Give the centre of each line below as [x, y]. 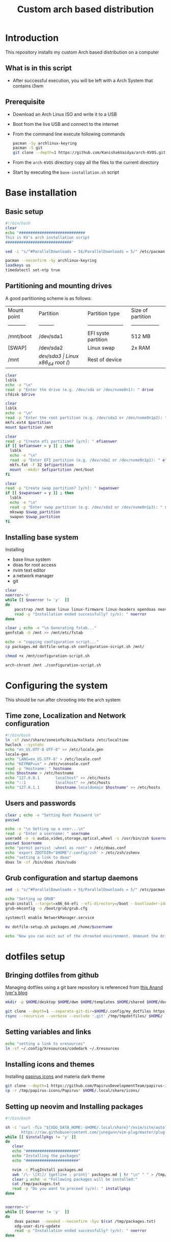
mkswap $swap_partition [35, 512]
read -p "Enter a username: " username [48, 834]
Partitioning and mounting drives [59, 286]
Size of [139, 310]
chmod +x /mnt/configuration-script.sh [48, 656]
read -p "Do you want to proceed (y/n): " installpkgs [71, 1189]
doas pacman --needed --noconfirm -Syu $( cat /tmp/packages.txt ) [85, 1221]
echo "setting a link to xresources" [45, 1044]
